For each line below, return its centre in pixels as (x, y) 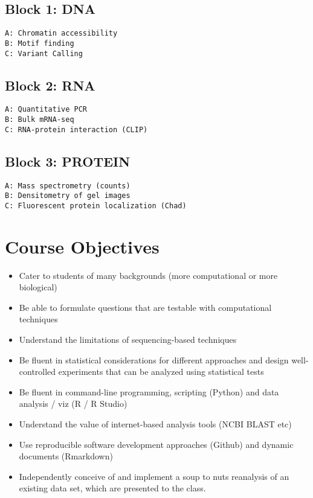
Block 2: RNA (50, 85)
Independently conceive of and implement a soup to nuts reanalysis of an (154, 476)
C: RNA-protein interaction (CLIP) (76, 129)
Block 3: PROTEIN (68, 161)
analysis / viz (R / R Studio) (73, 404)
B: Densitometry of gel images (68, 196)
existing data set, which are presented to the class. (112, 488)
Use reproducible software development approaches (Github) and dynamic (156, 444)
